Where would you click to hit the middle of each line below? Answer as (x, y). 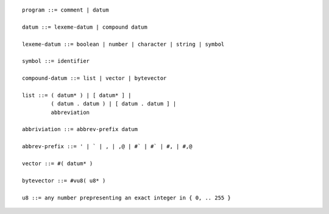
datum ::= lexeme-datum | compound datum (85, 27)
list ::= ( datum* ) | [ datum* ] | (77, 95)
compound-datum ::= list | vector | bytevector (94, 78)
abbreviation (70, 112)
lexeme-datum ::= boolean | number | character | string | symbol (123, 44)
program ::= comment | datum (65, 10)
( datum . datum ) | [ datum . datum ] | (114, 104)
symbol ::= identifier (56, 61)
